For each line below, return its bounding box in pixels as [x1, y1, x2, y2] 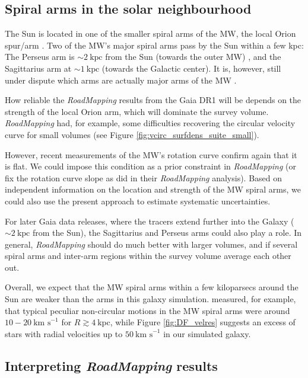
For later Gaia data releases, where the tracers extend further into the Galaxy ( [5, 214, 294, 227]
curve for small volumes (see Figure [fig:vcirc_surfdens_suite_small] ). [5, 128, 259, 140]
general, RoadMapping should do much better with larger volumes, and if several [5, 238, 298, 250]
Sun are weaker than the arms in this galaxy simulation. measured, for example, [5, 293, 296, 305]
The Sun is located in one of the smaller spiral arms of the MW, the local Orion [5, 27, 296, 40]
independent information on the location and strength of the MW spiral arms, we [5, 183, 301, 196]
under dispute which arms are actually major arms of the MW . [5, 73, 237, 86]
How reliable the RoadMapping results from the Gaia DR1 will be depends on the [5, 94, 301, 106]
